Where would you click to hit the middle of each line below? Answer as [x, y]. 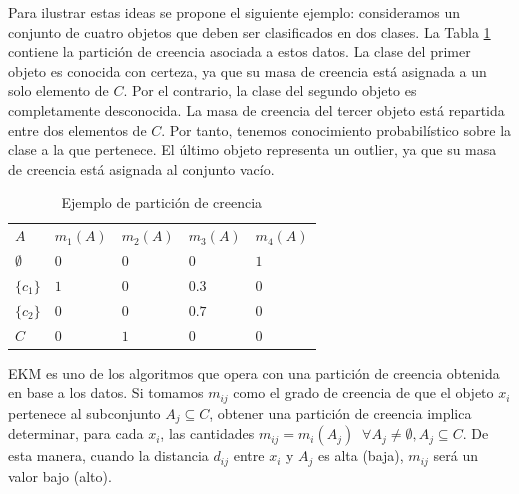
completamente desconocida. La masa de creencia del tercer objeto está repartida [256, 109]
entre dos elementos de [77, 129]
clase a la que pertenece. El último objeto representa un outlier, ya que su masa [252, 149]
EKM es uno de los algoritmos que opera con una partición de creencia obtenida [254, 372]
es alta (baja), [361, 455]
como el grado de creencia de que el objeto [363, 392]
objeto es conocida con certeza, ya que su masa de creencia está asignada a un [247, 70]
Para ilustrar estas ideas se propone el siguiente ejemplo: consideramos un [234, 12]
